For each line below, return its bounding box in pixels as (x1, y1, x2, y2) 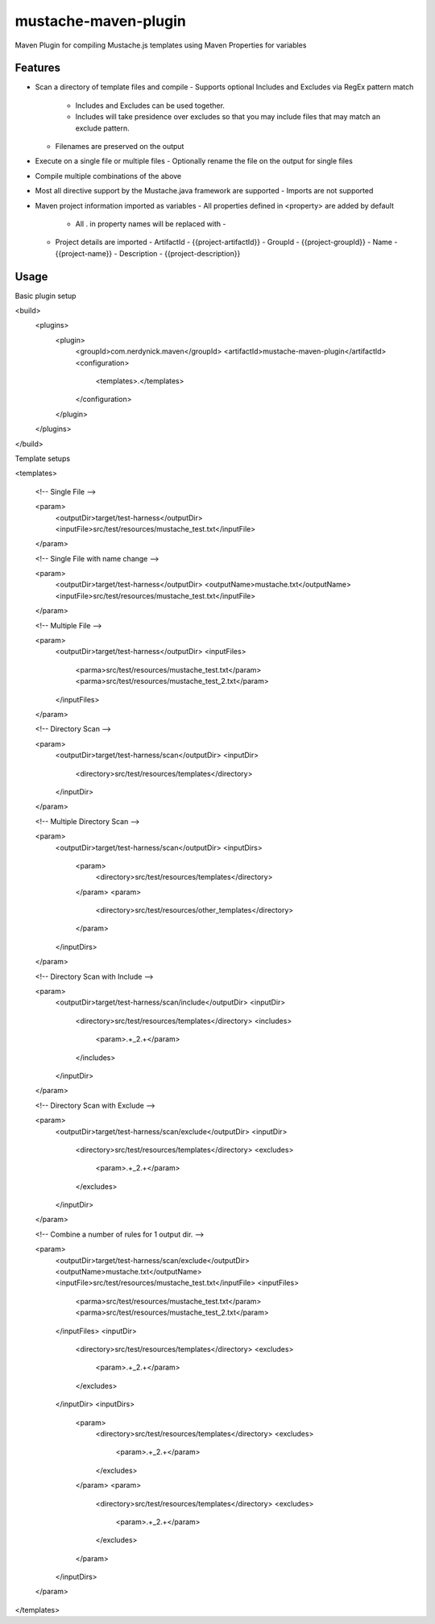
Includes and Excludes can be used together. (75, 101, 226, 110)
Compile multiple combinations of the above (35, 171, 182, 180)
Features (14, 61, 60, 75)
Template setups (14, 454, 71, 463)
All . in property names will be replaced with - (75, 218, 226, 229)
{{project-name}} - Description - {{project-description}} (55, 248, 241, 258)
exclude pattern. (75, 123, 130, 133)
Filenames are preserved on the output (55, 142, 184, 151)
